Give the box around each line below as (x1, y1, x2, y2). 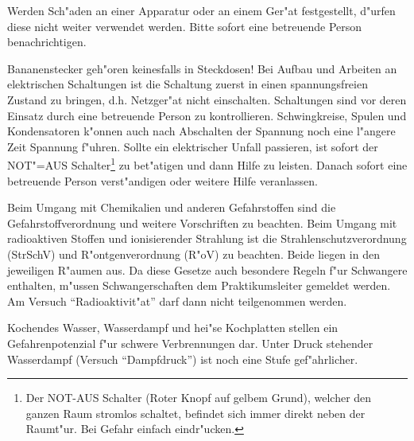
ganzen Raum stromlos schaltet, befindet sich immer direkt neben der (25, 404, 366, 421)
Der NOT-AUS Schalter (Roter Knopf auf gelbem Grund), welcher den (25, 389, 372, 406)
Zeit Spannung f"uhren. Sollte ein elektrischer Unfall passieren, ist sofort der (7, 138, 378, 154)
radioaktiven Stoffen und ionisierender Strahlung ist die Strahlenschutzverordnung (7, 230, 407, 247)
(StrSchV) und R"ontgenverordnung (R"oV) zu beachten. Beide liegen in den (7, 245, 380, 262)
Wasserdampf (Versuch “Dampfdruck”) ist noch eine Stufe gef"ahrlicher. (7, 350, 358, 367)
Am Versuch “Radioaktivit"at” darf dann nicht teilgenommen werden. (7, 292, 347, 309)
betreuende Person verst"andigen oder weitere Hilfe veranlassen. (7, 172, 318, 189)
